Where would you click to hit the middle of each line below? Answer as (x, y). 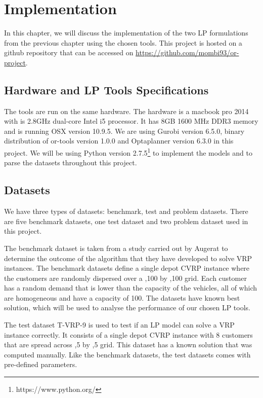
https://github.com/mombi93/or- (187, 52)
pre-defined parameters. (41, 364)
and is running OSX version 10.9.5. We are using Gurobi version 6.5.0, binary (124, 131)
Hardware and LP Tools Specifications (106, 89)
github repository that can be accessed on (69, 52)
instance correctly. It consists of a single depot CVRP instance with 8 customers (128, 334)
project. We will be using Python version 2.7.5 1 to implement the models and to (128, 152)
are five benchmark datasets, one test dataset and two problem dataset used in (126, 221)
